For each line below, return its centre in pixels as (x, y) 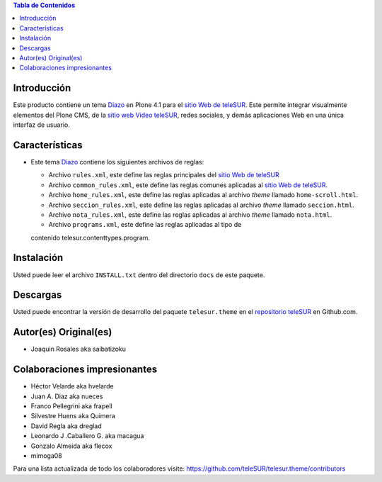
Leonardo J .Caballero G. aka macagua (87, 436)
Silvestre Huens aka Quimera (73, 416)
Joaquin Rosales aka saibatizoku (79, 349)
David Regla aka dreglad (66, 426)
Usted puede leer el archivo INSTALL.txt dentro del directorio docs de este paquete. (139, 275)
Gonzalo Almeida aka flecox (71, 446)
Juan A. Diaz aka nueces (67, 396)
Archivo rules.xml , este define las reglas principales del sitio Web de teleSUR (164, 175)
